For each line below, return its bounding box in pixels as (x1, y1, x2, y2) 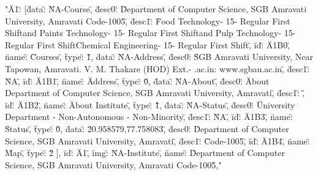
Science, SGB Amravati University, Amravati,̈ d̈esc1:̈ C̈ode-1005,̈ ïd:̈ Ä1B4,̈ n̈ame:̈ (5, 134, 310, 147)
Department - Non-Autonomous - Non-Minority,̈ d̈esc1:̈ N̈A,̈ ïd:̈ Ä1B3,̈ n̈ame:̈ (5, 110, 293, 123)
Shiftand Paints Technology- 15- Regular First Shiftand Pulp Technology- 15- (5, 26, 296, 39)
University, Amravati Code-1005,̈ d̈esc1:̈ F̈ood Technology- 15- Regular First (5, 14, 290, 27)
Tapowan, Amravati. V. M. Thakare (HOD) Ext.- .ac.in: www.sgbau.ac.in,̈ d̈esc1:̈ (5, 62, 310, 75)
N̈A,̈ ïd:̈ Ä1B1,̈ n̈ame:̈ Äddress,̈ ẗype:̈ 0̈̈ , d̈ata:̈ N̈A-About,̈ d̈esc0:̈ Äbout (5, 74, 270, 87)
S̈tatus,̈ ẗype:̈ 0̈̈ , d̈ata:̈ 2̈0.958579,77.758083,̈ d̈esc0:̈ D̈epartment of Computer (5, 122, 289, 135)
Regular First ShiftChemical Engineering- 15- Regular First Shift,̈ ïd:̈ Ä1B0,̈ (5, 38, 290, 51)
